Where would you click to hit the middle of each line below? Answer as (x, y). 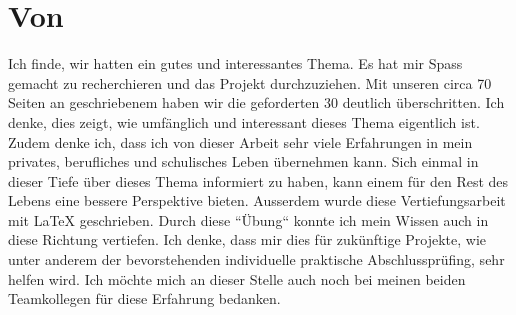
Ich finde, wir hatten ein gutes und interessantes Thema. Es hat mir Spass (235, 63)
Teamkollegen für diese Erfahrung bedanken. (144, 298)
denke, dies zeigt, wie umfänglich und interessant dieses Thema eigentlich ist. (244, 121)
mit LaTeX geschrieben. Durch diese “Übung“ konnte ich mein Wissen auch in (248, 219)
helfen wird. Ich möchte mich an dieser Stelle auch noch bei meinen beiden (237, 278)
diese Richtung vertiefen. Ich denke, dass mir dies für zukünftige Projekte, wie (247, 239)
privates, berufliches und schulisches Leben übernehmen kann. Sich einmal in (243, 161)
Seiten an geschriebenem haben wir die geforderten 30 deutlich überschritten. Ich (256, 102)
